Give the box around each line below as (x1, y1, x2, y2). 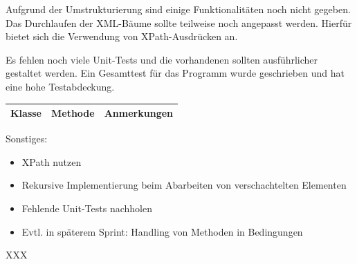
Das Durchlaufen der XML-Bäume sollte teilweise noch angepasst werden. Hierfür (6, 15, 352, 30)
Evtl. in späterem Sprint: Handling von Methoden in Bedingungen (21, 224, 303, 238)
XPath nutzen (21, 154, 82, 169)
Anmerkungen (104, 106, 174, 120)
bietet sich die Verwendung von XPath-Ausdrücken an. (6, 29, 238, 44)
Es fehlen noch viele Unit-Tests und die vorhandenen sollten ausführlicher (6, 52, 318, 66)
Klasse (10, 106, 42, 120)
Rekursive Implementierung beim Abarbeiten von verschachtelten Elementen (21, 178, 347, 192)
